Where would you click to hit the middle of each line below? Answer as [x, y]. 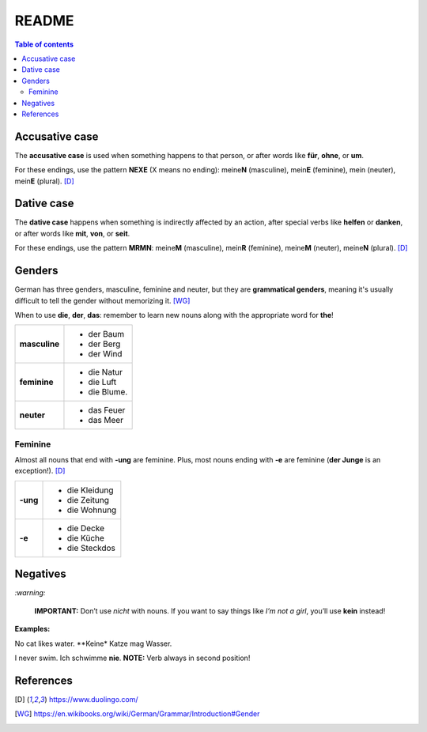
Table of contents [44, 44]
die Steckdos [91, 548]
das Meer [106, 421]
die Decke [85, 528]
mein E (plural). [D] [44, 181]
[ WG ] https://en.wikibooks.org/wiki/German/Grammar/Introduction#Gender [137, 714]
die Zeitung [88, 500]
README [44, 21]
